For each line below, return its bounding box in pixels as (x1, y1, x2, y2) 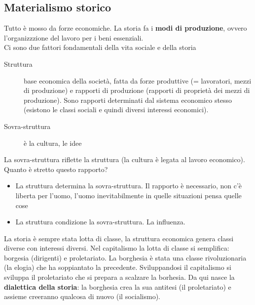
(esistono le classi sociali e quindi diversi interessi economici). (24, 104, 209, 115)
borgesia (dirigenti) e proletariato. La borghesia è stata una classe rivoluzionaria (4, 252, 247, 262)
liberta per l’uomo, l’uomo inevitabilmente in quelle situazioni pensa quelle (15, 190, 242, 200)
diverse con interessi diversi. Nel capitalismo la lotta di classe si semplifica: (4, 243, 229, 253)
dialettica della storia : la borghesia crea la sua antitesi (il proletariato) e (4, 281, 231, 292)
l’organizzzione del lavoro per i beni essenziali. (4, 32, 144, 43)
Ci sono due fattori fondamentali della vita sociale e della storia (4, 42, 196, 52)
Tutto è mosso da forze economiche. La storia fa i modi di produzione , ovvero (4, 23, 247, 33)
